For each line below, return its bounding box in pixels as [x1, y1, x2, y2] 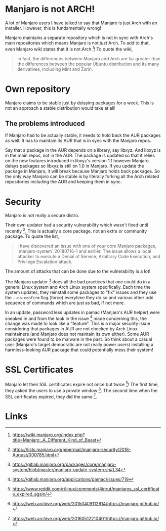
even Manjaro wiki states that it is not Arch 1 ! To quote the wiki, [5, 45, 133, 52]
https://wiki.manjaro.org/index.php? [12, 432, 85, 438]
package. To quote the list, [5, 233, 59, 239]
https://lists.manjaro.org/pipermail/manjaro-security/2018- [12, 446, 131, 453]
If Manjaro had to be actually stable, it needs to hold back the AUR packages [5, 133, 161, 138]
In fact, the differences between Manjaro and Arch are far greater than [17, 55, 161, 61]
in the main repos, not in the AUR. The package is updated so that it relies [5, 152, 155, 159]
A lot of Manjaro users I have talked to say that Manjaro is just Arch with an [5, 20, 157, 26]
